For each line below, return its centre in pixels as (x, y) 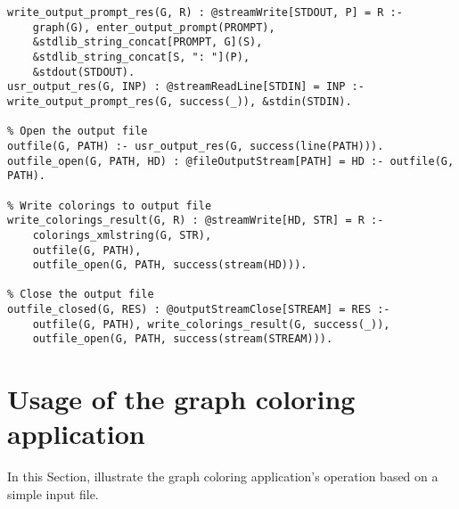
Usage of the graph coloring (181, 399)
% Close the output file (81, 295)
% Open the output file (78, 131)
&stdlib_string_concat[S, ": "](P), (141, 57)
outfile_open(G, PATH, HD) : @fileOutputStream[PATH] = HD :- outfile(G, (231, 161)
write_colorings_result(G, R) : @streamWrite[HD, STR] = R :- (196, 221)
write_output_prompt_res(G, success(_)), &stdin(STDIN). (180, 101)
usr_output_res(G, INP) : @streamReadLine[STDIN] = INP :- (186, 87)
